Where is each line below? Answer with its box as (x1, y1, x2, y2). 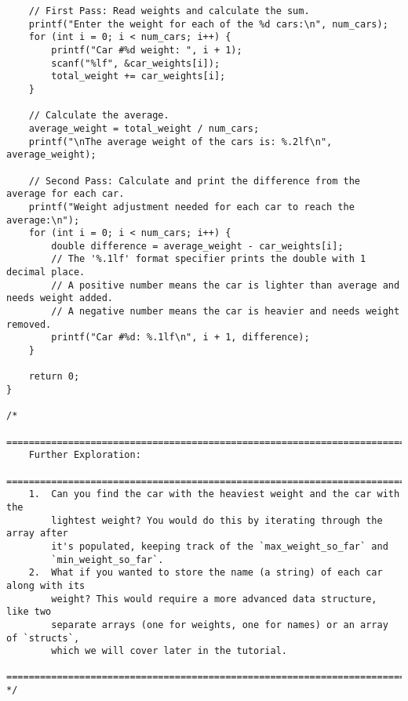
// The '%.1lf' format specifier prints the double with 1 (51, 253, 366, 265)
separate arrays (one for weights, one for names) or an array (51, 619, 388, 630)
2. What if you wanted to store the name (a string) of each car (28, 567, 383, 579)
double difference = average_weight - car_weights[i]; (51, 240, 344, 252)
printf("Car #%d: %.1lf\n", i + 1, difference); (51, 332, 310, 343)
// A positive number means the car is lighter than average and (51, 279, 400, 291)
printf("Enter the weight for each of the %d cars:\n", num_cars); (28, 18, 388, 30)
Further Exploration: (28, 449, 141, 461)
